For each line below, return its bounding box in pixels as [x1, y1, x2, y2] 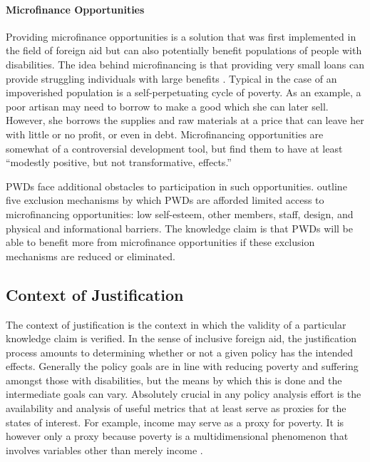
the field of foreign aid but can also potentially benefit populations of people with [6, 43, 362, 58]
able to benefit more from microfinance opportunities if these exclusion [6, 235, 315, 250]
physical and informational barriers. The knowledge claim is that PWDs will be [6, 220, 353, 235]
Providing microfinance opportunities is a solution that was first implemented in [6, 29, 356, 43]
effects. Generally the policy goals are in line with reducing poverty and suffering [6, 359, 359, 374]
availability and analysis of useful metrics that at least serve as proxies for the [6, 401, 346, 416]
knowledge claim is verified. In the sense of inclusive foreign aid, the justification [6, 331, 357, 346]
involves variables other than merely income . [6, 442, 203, 457]
